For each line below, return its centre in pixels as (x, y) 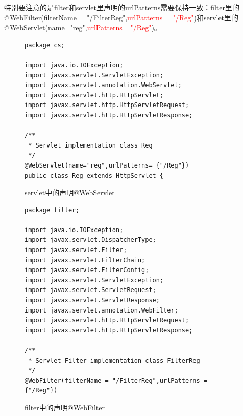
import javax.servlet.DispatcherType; (90, 240)
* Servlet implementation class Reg (90, 145)
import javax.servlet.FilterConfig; (87, 270)
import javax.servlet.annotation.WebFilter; (101, 310)
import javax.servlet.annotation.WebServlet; (103, 85)
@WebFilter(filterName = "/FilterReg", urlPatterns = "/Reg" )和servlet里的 (121, 17)
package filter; (52, 210)
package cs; (45, 45)
